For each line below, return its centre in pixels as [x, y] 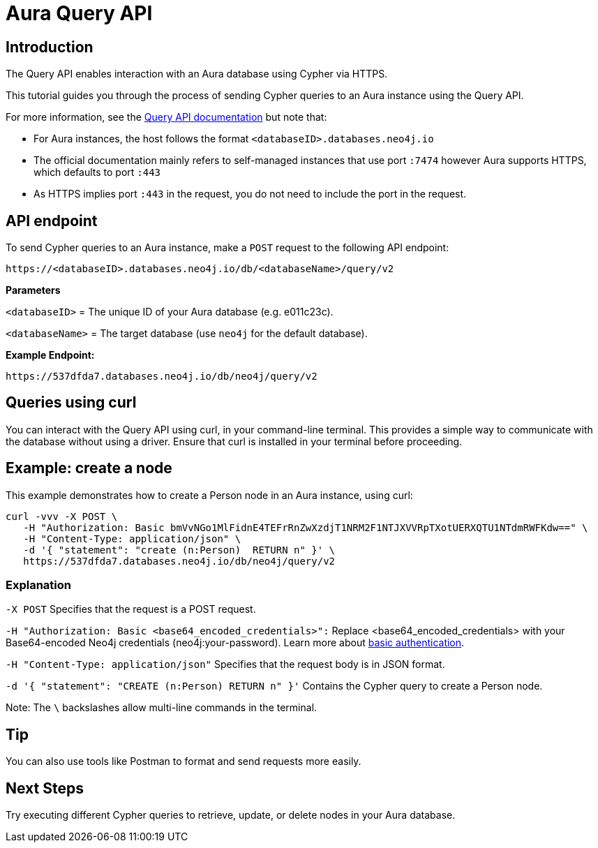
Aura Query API [79, 13]
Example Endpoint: [50, 355]
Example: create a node [89, 468]
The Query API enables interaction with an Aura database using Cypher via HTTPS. [197, 74]
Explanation [38, 585]
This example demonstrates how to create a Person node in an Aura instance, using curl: [209, 495]
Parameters [33, 290]
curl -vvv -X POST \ [62, 516]
